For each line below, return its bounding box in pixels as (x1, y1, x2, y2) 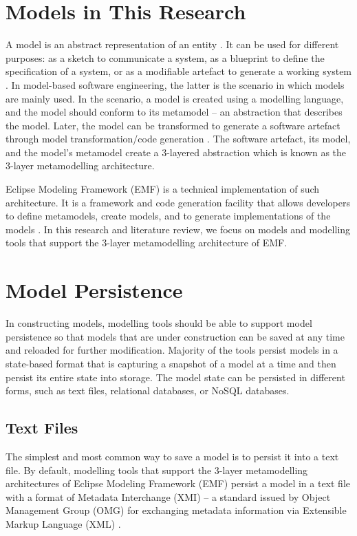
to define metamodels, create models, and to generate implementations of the (6, 208, 331, 223)
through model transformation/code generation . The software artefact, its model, (6, 131, 351, 146)
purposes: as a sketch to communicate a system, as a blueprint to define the (6, 50, 325, 65)
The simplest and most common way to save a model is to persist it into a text (6, 449, 339, 463)
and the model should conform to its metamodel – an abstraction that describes (6, 105, 343, 119)
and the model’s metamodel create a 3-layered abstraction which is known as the (6, 144, 347, 159)
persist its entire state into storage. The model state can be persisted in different (6, 369, 345, 384)
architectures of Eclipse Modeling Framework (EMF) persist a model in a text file (6, 476, 351, 491)
